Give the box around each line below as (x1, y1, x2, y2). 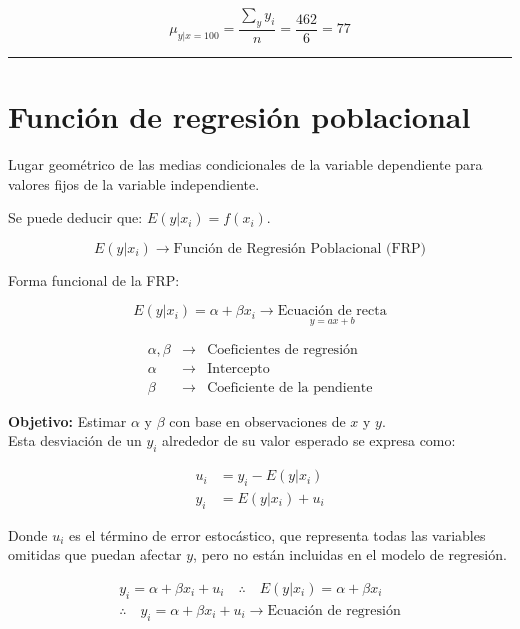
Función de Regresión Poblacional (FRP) (173, 241, 426, 256)
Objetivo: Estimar (8, 410, 127, 431)
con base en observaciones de (169, 410, 346, 431)
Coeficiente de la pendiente (207, 380, 373, 395)
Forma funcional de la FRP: (8, 269, 180, 290)
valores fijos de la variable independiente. (8, 173, 260, 194)
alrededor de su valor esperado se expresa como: (162, 430, 456, 451)
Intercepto (207, 361, 270, 376)
